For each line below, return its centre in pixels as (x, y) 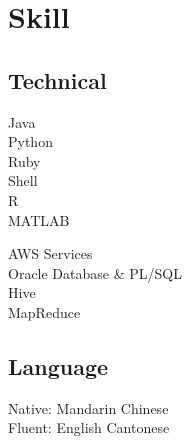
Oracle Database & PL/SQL (95, 272)
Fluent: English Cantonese (89, 427)
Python (30, 141)
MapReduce (44, 311)
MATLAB (39, 219)
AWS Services (50, 253)
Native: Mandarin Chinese (88, 407)
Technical (57, 79)
